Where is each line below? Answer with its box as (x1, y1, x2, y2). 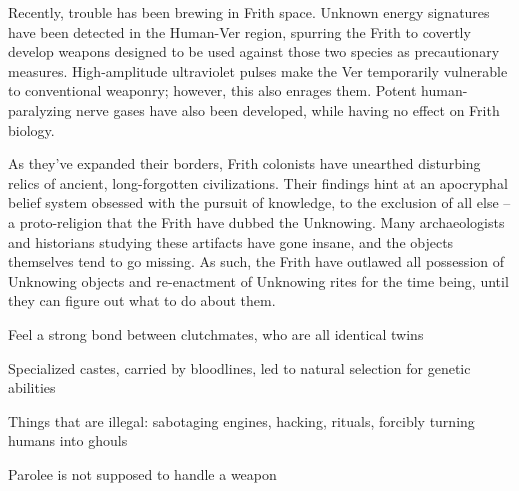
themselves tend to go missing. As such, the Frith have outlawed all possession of (8, 251, 505, 272)
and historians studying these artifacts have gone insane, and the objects (8, 231, 454, 252)
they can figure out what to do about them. (8, 290, 276, 311)
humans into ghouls (8, 430, 128, 451)
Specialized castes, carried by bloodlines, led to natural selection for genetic (8, 357, 471, 378)
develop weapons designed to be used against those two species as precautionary (8, 41, 500, 62)
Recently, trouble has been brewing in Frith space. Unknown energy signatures (8, 2, 490, 22)
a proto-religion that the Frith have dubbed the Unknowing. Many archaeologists (8, 211, 505, 232)
